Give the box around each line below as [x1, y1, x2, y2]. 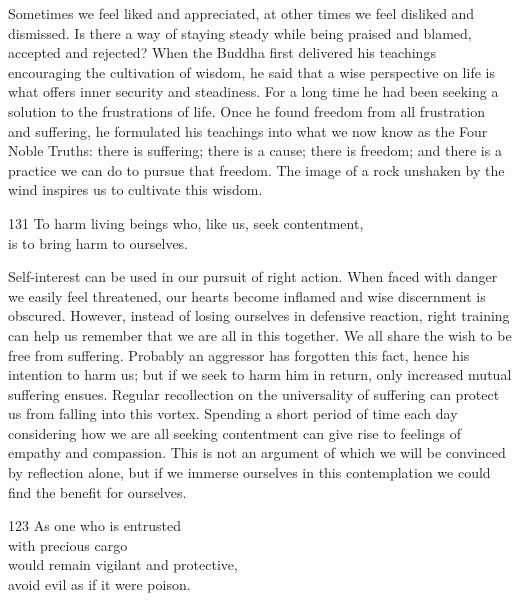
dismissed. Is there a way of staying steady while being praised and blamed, [8, 22, 472, 43]
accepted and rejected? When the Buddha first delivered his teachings [8, 42, 436, 63]
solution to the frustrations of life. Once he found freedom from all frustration [8, 100, 485, 121]
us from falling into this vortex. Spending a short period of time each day [8, 403, 458, 424]
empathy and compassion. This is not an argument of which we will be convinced [8, 442, 506, 463]
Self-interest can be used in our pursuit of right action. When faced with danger [8, 266, 498, 287]
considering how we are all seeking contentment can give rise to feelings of [8, 422, 462, 443]
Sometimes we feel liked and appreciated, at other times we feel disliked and [8, 3, 475, 23]
